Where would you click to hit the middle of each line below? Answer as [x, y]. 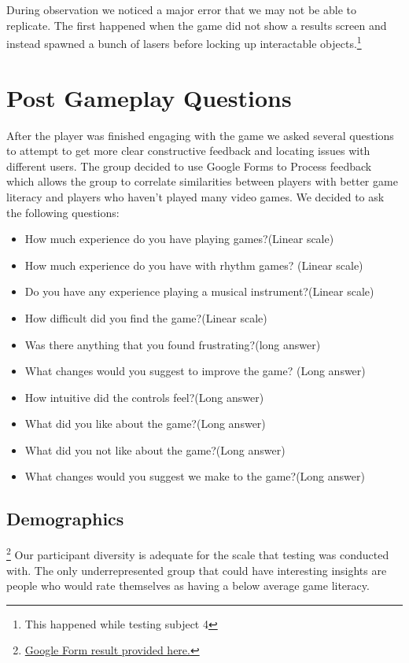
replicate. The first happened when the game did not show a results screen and [197, 25]
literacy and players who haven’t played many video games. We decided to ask [195, 196]
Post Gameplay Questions [149, 97]
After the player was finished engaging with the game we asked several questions [200, 135]
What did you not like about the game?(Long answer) [155, 449]
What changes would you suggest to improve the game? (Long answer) [195, 371]
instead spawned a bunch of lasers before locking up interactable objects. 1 [184, 42]
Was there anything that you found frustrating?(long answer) [173, 344]
